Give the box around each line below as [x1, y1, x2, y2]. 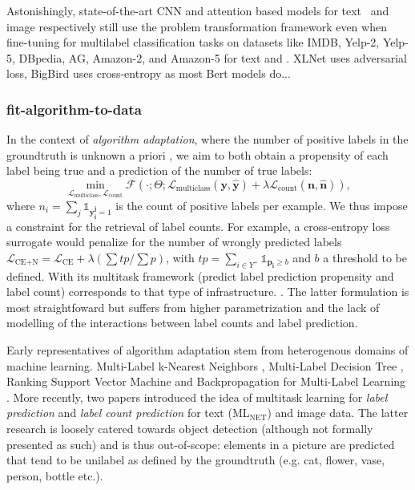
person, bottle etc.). [6, 467, 103, 484]
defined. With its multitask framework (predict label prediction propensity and [6, 267, 394, 284]
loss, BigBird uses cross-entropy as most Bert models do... [6, 65, 291, 82]
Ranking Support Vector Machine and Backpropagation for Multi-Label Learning [6, 373, 406, 390]
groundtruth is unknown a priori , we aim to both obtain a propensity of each [6, 146, 389, 163]
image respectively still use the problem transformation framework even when [6, 18, 387, 34]
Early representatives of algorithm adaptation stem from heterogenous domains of [6, 341, 409, 358]
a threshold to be [323, 249, 408, 265]
